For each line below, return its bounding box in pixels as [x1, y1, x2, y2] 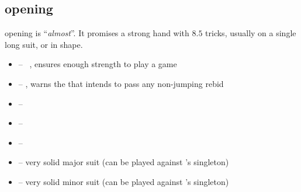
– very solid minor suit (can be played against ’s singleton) [18, 175, 229, 187]
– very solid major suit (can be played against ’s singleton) [18, 156, 229, 168]
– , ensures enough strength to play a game [18, 58, 177, 70]
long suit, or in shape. [5, 38, 83, 50]
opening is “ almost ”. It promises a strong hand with [5, 27, 189, 39]
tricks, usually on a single [205, 27, 296, 39]
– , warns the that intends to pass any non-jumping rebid [18, 77, 224, 89]
